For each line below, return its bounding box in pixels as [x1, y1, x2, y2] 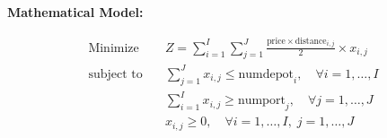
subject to [88, 67, 143, 81]
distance [295, 36, 327, 46]
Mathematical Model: [7, 3, 144, 21]
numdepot [238, 67, 295, 81]
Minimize [88, 41, 139, 55]
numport [237, 94, 286, 108]
